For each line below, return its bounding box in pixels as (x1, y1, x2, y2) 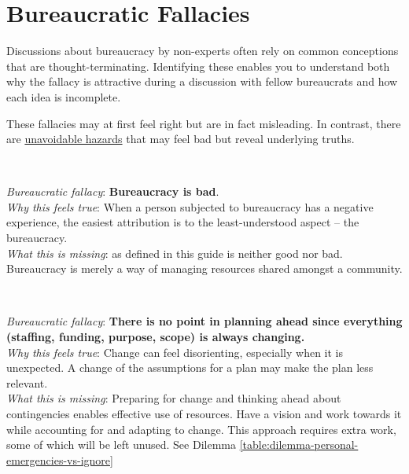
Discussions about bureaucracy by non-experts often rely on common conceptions (6, 42, 399, 59)
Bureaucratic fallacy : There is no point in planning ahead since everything (6, 313, 403, 329)
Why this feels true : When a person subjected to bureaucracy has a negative (6, 198, 374, 215)
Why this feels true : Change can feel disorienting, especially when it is (6, 344, 344, 360)
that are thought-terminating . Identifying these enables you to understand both (6, 57, 390, 74)
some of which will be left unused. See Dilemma (6, 436, 236, 453)
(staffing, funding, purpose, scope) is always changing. (6, 329, 305, 345)
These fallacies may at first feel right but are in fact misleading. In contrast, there (6, 115, 401, 131)
